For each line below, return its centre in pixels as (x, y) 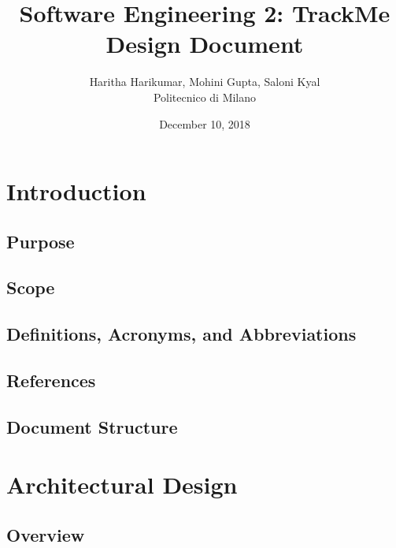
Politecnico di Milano (205, 97)
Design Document (205, 44)
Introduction (76, 191)
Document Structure (92, 426)
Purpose (41, 241)
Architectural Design (122, 485)
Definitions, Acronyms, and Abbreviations (181, 334)
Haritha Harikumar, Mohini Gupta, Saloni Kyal (205, 82)
